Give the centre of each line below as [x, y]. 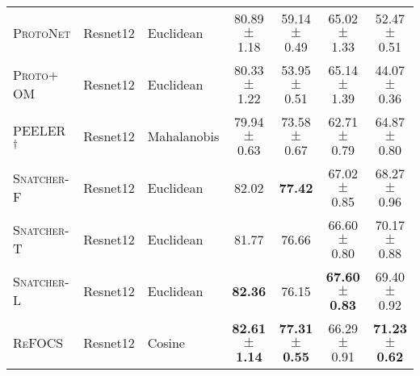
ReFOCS [38, 342]
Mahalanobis [183, 136]
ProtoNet [42, 32]
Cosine [166, 342]
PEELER [40, 130]
